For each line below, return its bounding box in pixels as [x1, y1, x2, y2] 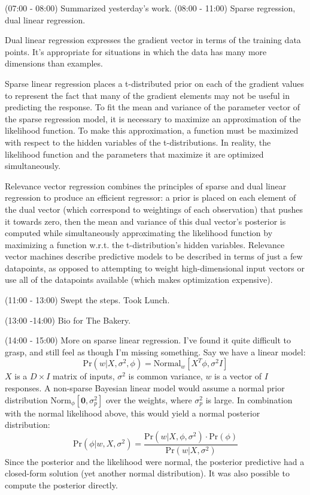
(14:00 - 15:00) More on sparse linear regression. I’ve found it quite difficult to [5, 334, 291, 346]
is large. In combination [205, 393, 293, 406]
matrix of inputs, [52, 370, 115, 382]
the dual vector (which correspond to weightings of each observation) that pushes [5, 203, 303, 215]
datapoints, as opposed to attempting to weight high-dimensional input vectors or [5, 261, 305, 274]
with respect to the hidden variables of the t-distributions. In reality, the [5, 135, 271, 148]
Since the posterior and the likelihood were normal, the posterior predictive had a [5, 455, 305, 467]
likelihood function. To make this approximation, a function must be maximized [5, 124, 299, 137]
